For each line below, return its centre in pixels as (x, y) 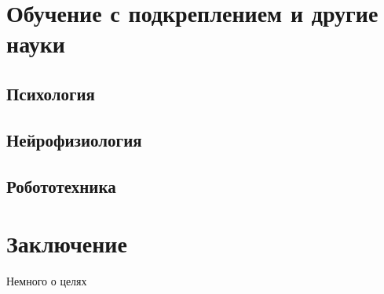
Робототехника (61, 185)
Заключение (67, 243)
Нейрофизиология (74, 139)
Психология (51, 93)
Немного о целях (47, 281)
